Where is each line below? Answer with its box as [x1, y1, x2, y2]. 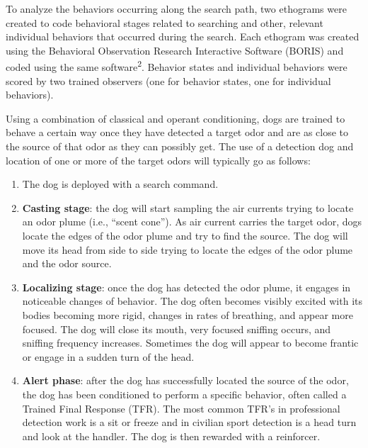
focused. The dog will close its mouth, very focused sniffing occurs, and [22, 321, 331, 336]
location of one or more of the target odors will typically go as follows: [6, 152, 311, 167]
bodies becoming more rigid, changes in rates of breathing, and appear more [22, 307, 353, 322]
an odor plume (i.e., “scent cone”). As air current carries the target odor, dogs [22, 214, 362, 229]
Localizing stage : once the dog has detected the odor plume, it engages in [22, 279, 351, 294]
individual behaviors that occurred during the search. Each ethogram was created [6, 29, 360, 44]
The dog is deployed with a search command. [22, 177, 219, 191]
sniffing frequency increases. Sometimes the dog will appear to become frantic [22, 335, 359, 350]
